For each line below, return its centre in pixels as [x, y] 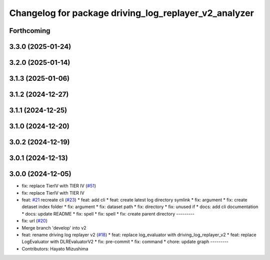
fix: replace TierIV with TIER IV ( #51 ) [59, 186]
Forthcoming [30, 31]
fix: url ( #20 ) [34, 221]
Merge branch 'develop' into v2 [54, 228]
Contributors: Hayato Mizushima [55, 249]
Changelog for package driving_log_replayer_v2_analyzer [132, 13]
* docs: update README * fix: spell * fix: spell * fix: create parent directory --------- [108, 214]
